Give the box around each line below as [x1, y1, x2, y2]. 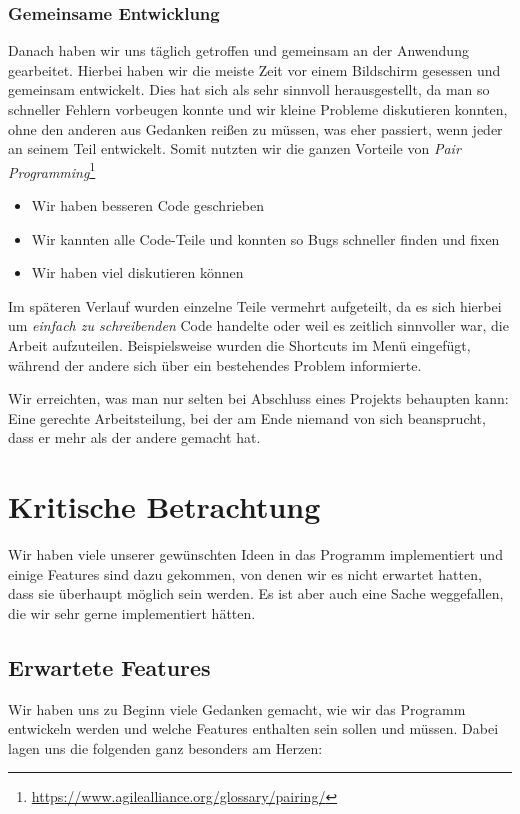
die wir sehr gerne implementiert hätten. [8, 602, 256, 623]
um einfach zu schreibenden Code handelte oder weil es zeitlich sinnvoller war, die [8, 315, 509, 336]
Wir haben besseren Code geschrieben [31, 195, 264, 216]
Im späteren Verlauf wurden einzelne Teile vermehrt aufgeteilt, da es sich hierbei [8, 295, 502, 316]
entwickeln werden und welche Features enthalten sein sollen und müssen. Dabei [8, 718, 499, 739]
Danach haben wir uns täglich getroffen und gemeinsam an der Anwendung [8, 40, 469, 61]
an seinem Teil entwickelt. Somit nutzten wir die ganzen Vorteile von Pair [8, 138, 461, 159]
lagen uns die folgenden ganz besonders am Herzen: [8, 737, 323, 758]
